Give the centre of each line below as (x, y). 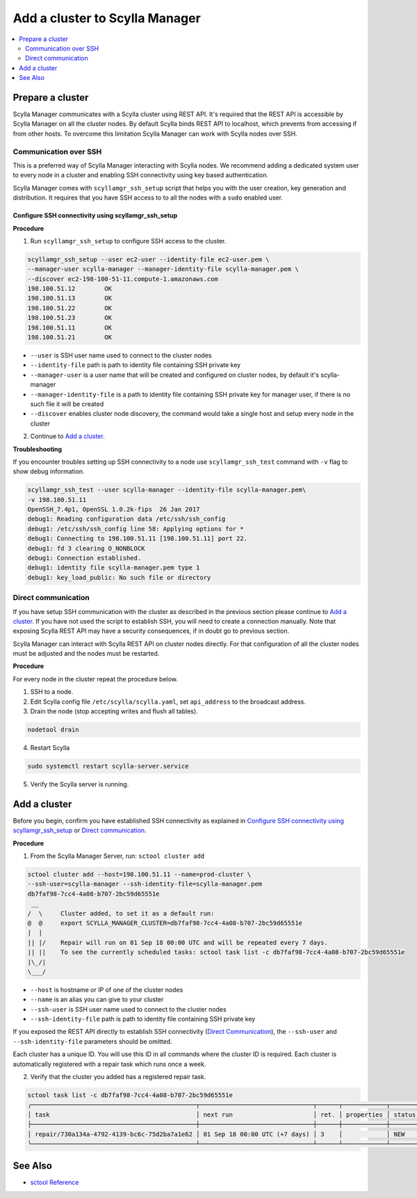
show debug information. (49, 471)
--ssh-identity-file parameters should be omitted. (93, 1041)
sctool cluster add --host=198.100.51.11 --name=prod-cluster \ (139, 875)
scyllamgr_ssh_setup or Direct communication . (80, 830)
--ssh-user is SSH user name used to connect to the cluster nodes (128, 1009)
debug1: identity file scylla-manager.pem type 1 (114, 568)
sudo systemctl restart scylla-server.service (108, 766)
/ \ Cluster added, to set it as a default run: (121, 913)
